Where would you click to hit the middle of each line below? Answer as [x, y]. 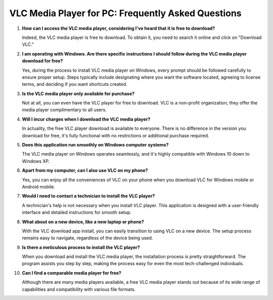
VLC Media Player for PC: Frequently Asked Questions [126, 13]
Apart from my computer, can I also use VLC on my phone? [85, 170]
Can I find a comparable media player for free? [72, 273]
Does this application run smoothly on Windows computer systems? [95, 145]
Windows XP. [36, 161]
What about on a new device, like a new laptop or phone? [83, 222]
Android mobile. [39, 186]
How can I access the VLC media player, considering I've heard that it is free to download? [119, 28]
